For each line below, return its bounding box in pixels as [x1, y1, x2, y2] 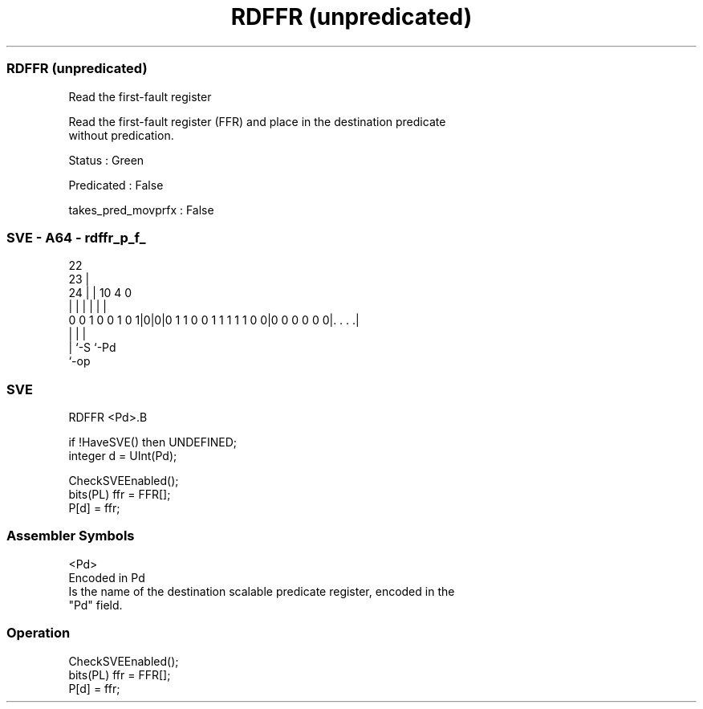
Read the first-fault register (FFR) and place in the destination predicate [68, 114, 446, 128]
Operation [6, 625, 71, 642]
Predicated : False [68, 177, 164, 192]
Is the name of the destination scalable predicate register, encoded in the [68, 584, 455, 598]
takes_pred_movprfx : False [68, 202, 214, 217]
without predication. [68, 128, 174, 142]
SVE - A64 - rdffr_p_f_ [6, 229, 146, 246]
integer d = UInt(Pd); [68, 449, 177, 462]
